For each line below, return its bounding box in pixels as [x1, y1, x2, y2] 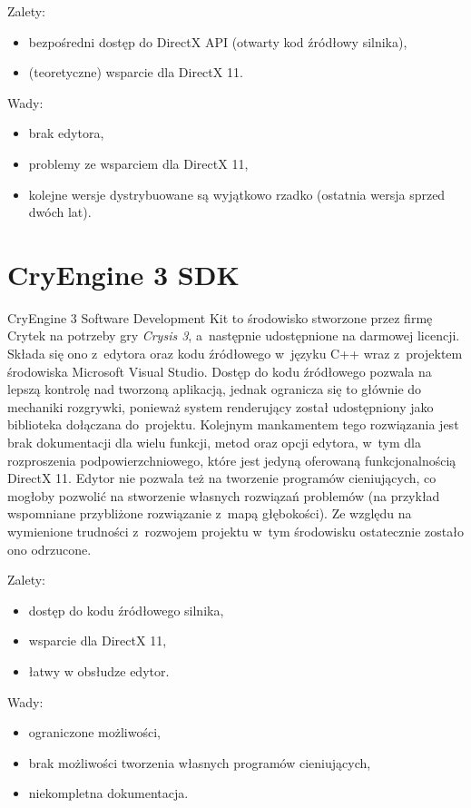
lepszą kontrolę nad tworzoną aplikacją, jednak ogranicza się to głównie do [7, 379, 422, 399]
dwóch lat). [28, 202, 92, 222]
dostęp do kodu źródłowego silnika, [28, 600, 224, 619]
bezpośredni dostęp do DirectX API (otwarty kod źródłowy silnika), [28, 32, 407, 51]
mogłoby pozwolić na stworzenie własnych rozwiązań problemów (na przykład [7, 486, 440, 505]
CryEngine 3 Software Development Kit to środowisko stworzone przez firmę [7, 308, 433, 327]
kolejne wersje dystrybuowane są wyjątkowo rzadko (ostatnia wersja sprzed [28, 184, 446, 203]
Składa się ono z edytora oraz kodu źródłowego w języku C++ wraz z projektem [7, 344, 463, 363]
